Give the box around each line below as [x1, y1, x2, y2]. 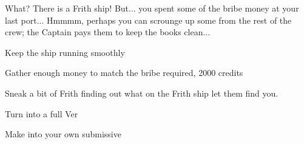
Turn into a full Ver [5, 107, 78, 120]
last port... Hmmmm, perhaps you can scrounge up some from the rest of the [5, 13, 292, 26]
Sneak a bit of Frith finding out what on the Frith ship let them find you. [5, 86, 279, 99]
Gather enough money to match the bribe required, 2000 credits [5, 66, 243, 79]
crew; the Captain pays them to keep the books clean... [5, 26, 211, 38]
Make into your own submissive [5, 128, 121, 140]
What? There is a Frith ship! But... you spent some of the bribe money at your [5, 2, 299, 14]
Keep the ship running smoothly [5, 46, 125, 58]
